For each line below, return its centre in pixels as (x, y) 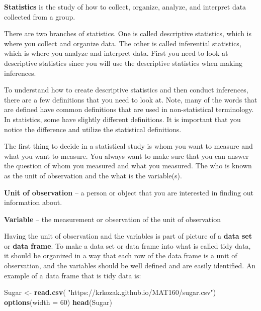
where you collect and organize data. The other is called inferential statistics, (123, 43)
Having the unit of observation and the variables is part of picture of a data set (128, 236)
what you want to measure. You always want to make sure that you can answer (126, 155)
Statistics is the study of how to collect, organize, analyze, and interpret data (125, 7)
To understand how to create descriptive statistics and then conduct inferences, (126, 90)
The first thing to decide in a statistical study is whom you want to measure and (128, 146)
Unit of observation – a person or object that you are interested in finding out (129, 192)
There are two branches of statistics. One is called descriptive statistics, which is (128, 33)
